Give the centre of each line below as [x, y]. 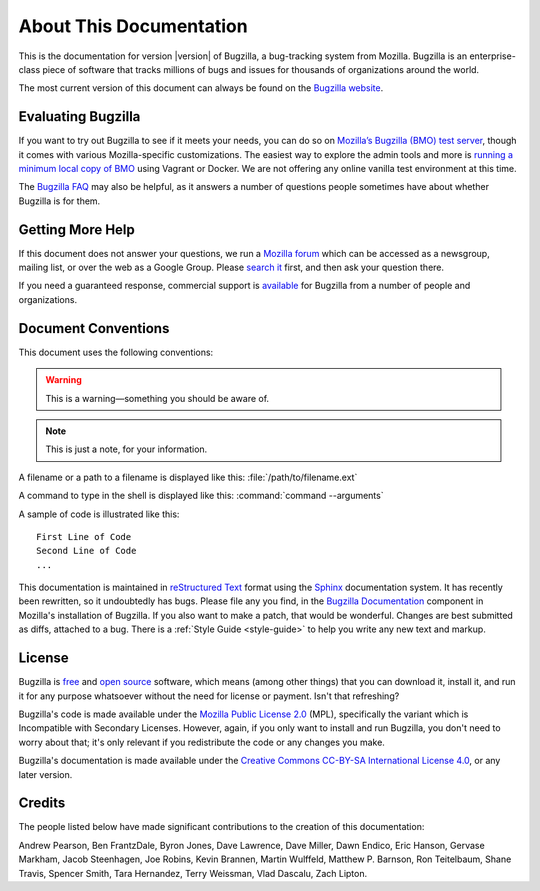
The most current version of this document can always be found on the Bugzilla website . [201, 88]
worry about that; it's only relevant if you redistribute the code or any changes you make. [201, 742]
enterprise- [493, 56]
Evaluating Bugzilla [79, 116]
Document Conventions [94, 328]
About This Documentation [133, 26]
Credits [42, 803]
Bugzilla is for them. [59, 201]
